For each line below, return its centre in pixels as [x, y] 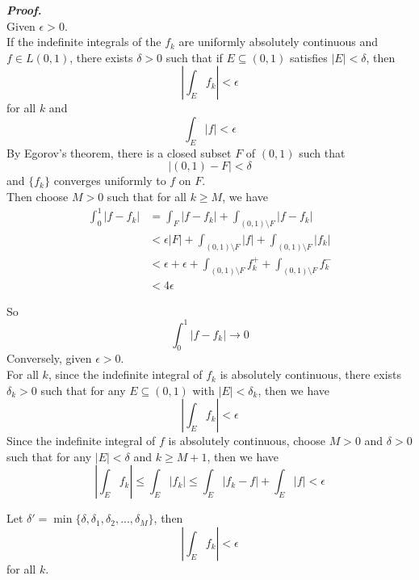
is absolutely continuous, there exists [311, 374]
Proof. [24, 10]
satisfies [308, 57]
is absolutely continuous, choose [247, 441]
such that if [194, 57]
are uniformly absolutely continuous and [279, 42]
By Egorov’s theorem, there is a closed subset [119, 152]
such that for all [147, 196]
